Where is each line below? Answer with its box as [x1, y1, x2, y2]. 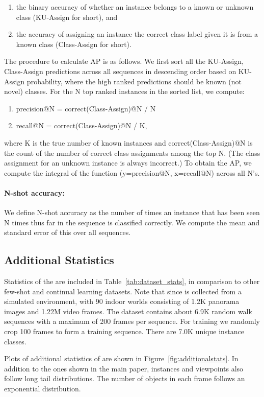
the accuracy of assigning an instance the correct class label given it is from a [16, 29, 258, 39]
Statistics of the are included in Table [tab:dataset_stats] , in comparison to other [4, 276, 260, 287]
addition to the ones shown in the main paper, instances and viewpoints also [4, 363, 244, 373]
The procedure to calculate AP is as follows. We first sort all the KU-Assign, [4, 56, 244, 66]
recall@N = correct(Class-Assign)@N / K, [16, 120, 147, 131]
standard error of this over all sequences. [4, 227, 131, 238]
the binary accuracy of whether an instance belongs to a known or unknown [16, 2, 254, 12]
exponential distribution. [4, 383, 81, 394]
